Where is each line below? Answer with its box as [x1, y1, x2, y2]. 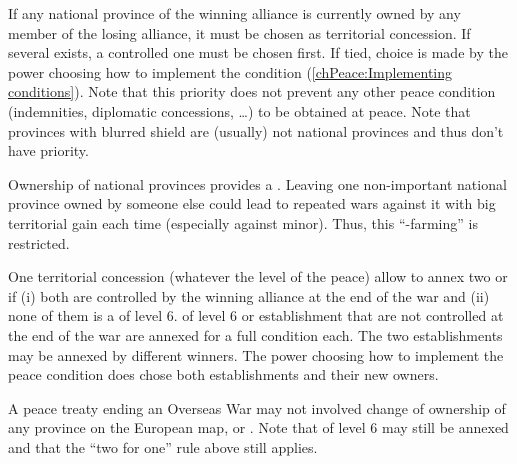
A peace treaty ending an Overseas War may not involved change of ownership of [8, 397, 506, 418]
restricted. [8, 232, 70, 253]
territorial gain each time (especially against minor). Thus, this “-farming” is [8, 212, 478, 233]
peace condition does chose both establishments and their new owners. [8, 364, 439, 385]
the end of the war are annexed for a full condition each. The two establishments [8, 324, 503, 345]
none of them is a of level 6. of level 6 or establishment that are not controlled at [8, 305, 504, 326]
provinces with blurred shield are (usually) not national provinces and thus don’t [8, 120, 504, 141]
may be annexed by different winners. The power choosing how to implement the [8, 344, 504, 365]
